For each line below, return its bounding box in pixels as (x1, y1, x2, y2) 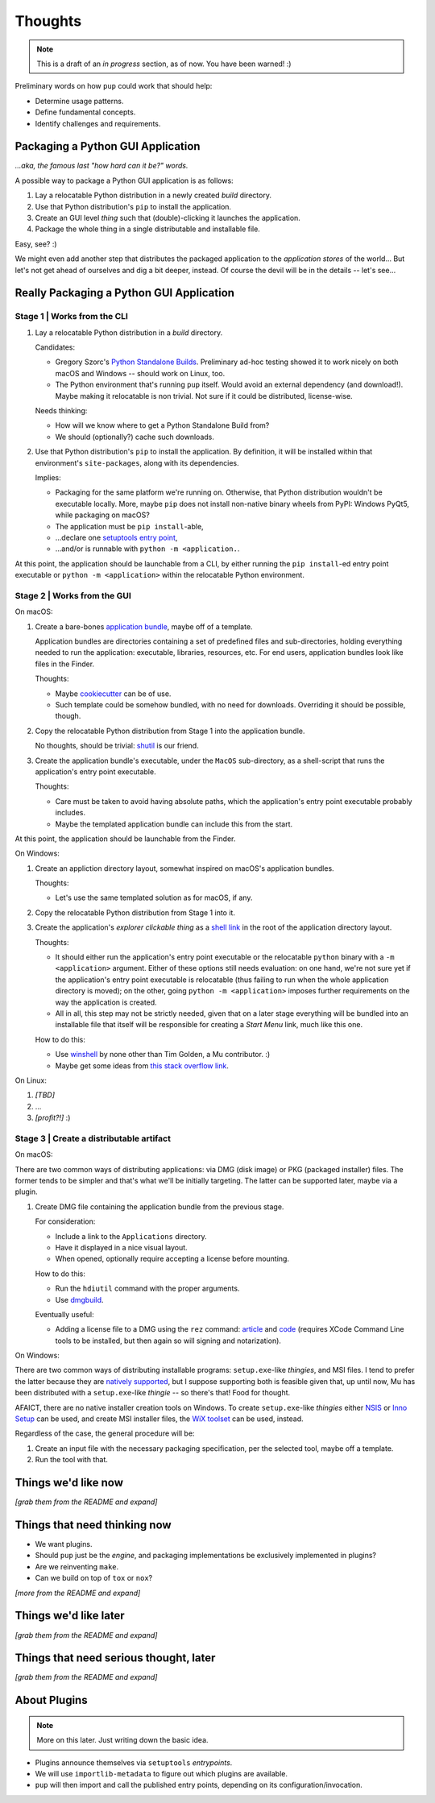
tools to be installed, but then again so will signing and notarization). (55, 1336, 282, 1345)
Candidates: (35, 342, 76, 352)
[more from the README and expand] (14, 1588, 141, 1598)
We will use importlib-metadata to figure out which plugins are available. (35, 1768, 288, 1778)
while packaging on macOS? (55, 510, 151, 520)
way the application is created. (55, 997, 157, 1007)
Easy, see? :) (14, 238, 57, 249)
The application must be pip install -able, (55, 521, 205, 531)
